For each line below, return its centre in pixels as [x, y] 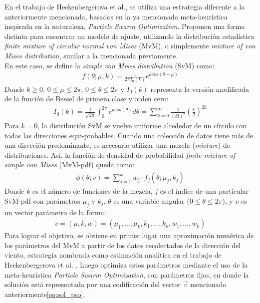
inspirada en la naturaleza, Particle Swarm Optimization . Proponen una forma [125, 26]
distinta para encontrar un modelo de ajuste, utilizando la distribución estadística [130, 36]
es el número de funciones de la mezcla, [93, 191]
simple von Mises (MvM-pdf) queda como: [70, 164]
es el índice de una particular [204, 191]
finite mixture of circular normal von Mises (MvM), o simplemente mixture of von [130, 46]
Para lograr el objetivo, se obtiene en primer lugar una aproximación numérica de [129, 235]
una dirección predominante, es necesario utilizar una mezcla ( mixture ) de [117, 145]
